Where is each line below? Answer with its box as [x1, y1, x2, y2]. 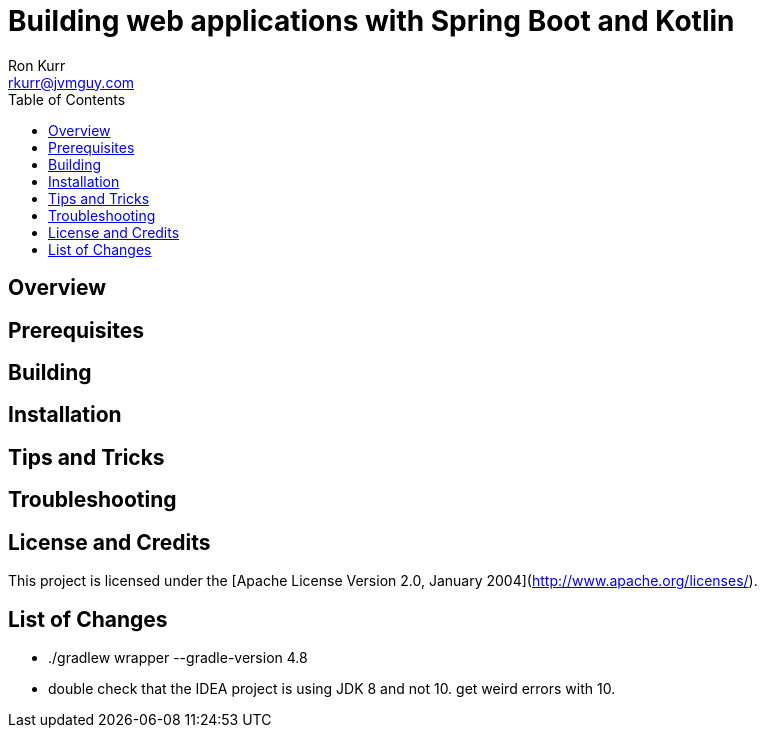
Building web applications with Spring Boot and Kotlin [8, 4, 735, 38]
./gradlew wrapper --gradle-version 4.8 [48, 648, 308, 666]
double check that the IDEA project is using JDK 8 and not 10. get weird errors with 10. [48, 679, 616, 697]
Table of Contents [8, 90, 126, 108]
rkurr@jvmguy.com [8, 73, 135, 91]
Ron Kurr [8, 56, 66, 74]
